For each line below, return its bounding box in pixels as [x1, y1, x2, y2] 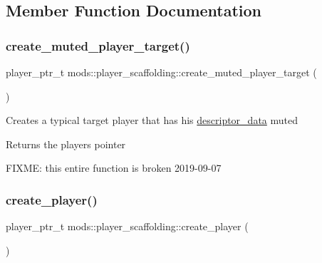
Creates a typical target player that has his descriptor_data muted [6, 113, 298, 128]
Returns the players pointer [6, 136, 126, 151]
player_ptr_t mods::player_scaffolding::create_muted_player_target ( [6, 65, 317, 79]
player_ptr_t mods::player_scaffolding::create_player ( [6, 219, 249, 234]
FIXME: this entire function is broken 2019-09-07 [6, 160, 222, 175]
